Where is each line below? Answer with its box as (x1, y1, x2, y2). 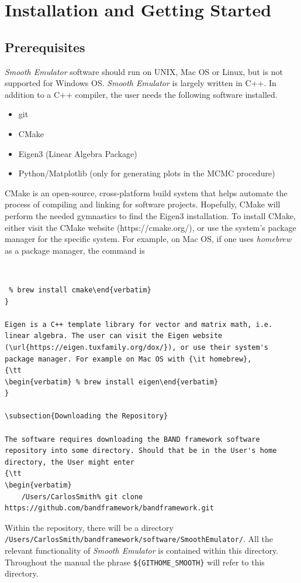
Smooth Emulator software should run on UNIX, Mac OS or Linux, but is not (5, 65, 283, 77)
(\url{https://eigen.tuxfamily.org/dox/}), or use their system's (5, 343, 269, 352)
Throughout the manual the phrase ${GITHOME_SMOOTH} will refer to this (5, 555, 265, 568)
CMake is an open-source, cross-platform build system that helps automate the (5, 186, 288, 199)
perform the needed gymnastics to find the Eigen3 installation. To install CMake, (5, 209, 296, 221)
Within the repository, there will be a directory (5, 521, 174, 533)
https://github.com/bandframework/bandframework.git (5, 504, 214, 513)
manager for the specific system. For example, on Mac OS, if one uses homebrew (5, 233, 292, 245)
